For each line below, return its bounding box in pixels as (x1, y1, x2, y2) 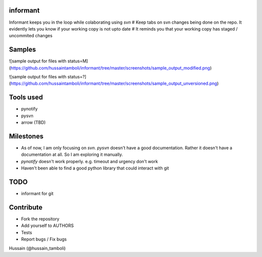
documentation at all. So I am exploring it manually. (21, 151, 123, 157)
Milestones (9, 132, 44, 140)
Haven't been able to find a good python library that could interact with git (21, 165, 169, 171)
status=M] (67, 58, 88, 64)
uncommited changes (9, 33, 53, 39)
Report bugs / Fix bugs (21, 236, 67, 242)
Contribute (9, 203, 43, 212)
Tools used (9, 93, 43, 102)
